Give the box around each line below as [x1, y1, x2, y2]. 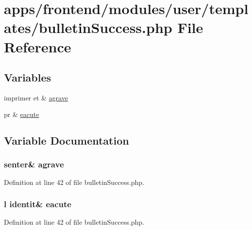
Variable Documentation [4, 132, 129, 148]
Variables [4, 70, 51, 85]
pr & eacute [4, 109, 39, 119]
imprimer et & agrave [4, 92, 68, 102]
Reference [4, 36, 71, 56]
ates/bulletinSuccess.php [4, 17, 172, 37]
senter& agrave [4, 158, 64, 170]
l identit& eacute [4, 197, 71, 210]
